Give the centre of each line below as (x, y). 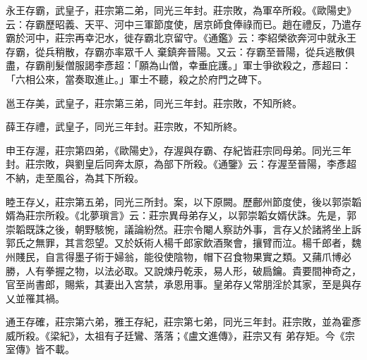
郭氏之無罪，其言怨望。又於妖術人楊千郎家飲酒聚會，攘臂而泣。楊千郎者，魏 (183, 243)
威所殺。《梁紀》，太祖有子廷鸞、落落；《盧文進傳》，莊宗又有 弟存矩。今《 (175, 335)
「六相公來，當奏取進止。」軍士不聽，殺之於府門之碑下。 (137, 79)
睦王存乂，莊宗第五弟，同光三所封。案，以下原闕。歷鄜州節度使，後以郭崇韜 (183, 201)
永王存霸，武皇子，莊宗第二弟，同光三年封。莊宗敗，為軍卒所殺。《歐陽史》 (181, 10)
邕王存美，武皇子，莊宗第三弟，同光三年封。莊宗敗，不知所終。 (154, 103)
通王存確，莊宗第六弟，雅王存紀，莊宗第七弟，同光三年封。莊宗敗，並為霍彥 (183, 322)
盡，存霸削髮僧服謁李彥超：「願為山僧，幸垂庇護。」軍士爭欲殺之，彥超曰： (179, 65)
